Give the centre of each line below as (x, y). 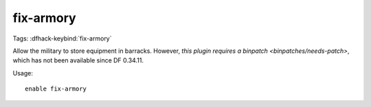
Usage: (23, 73)
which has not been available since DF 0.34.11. (78, 60)
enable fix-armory (56, 89)
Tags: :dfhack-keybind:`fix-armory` (63, 38)
